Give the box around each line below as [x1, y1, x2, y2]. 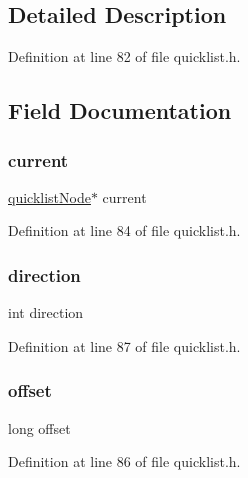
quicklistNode [8, 186, 91, 207]
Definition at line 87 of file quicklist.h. [8, 335, 241, 356]
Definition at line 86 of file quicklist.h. [8, 451, 241, 472]
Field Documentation [8, 95, 232, 126]
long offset [8, 417, 71, 438]
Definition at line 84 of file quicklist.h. [8, 220, 241, 241]
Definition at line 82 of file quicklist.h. [8, 46, 241, 67]
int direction [8, 302, 84, 323]
